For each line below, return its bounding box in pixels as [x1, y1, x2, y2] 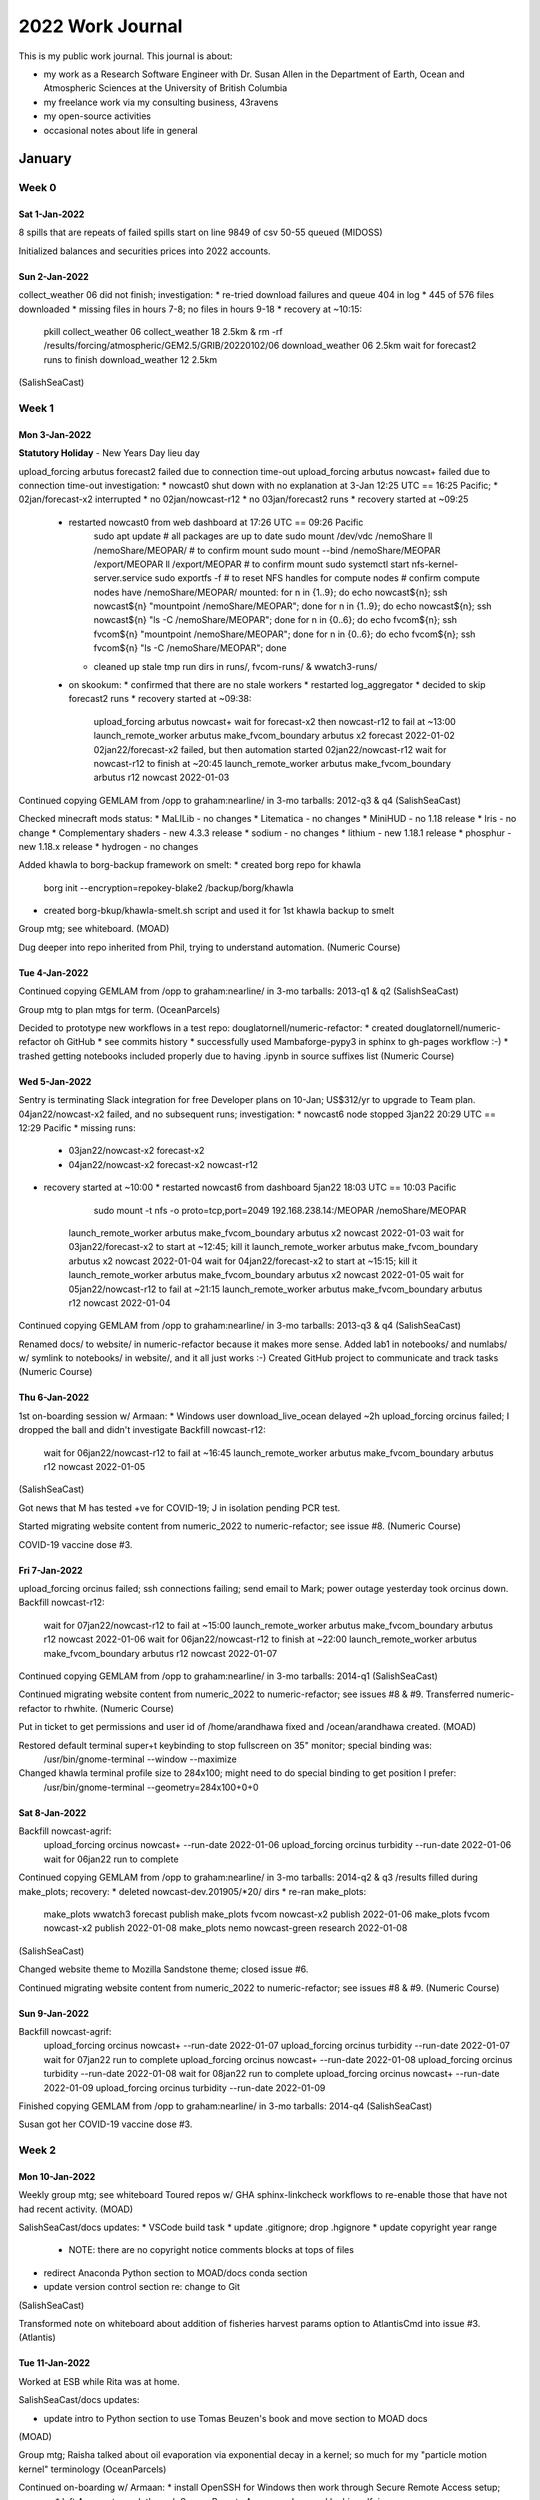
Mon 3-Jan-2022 [18, 428, 92, 440]
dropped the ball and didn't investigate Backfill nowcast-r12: [18, 1424, 267, 1436]
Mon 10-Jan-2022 [18, 2170, 96, 2182]
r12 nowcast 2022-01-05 [43, 1461, 145, 1473]
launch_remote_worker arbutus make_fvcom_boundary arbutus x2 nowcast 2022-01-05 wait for [68, 1269, 465, 1281]
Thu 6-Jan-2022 [18, 1391, 90, 1404]
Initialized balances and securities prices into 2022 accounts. [18, 245, 271, 257]
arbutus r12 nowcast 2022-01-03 [93, 771, 230, 784]
